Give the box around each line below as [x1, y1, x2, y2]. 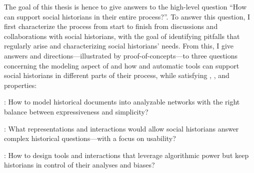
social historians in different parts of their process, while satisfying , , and [4, 70, 229, 80]
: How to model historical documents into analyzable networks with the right [4, 96, 240, 107]
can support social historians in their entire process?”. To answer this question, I [4, 11, 250, 21]
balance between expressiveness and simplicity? [4, 106, 148, 116]
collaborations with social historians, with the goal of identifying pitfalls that [4, 30, 240, 41]
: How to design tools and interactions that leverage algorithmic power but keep [4, 149, 249, 160]
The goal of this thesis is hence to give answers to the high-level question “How [4, 1, 247, 11]
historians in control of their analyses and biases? [4, 159, 155, 170]
